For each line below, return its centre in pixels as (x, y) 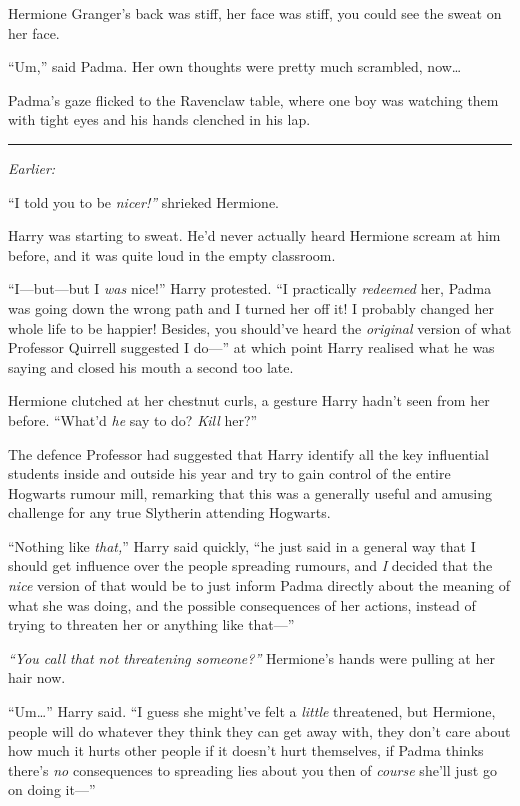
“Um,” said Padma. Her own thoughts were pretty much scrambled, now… (235, 66)
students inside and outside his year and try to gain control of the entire (229, 473)
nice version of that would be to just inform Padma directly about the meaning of (259, 585)
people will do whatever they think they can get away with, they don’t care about (259, 730)
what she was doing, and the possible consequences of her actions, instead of (242, 604)
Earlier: (32, 167)
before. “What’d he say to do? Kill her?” (133, 419)
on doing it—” (52, 789)
